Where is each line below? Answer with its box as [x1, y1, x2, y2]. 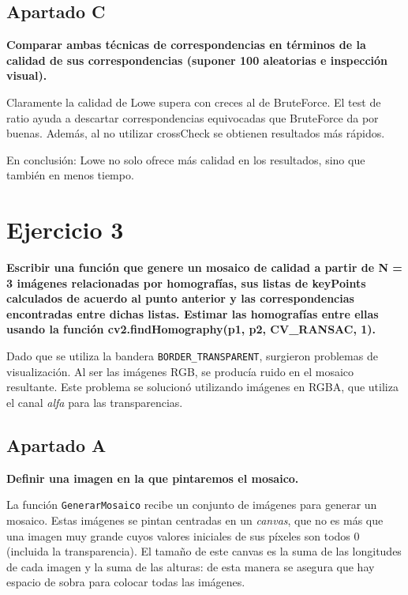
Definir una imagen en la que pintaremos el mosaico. [6, 469, 299, 486]
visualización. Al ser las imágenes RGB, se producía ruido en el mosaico [6, 363, 354, 379]
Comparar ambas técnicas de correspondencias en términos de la [6, 36, 366, 53]
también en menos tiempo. [6, 167, 134, 183]
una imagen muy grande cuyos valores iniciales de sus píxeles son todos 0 [6, 527, 360, 544]
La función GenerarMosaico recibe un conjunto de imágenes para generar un [6, 496, 377, 513]
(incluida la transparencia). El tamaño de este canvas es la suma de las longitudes [6, 543, 402, 559]
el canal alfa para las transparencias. [6, 394, 183, 410]
